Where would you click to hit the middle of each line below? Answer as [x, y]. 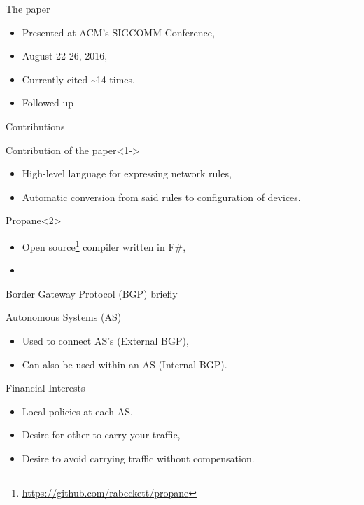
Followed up [48, 103]
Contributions [35, 126]
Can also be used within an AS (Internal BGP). [125, 364]
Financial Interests [45, 388]
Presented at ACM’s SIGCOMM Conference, [118, 32]
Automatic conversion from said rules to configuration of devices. [161, 196]
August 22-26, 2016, [65, 56]
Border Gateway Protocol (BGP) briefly [92, 293]
